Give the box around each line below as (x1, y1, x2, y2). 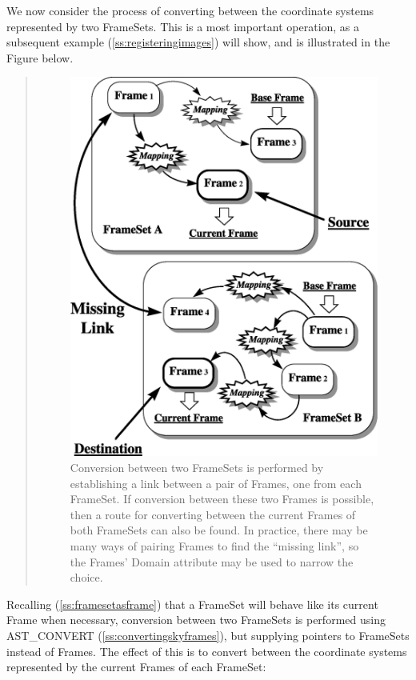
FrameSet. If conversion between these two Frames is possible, (70, 490, 374, 507)
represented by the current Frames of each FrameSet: (6, 658, 266, 675)
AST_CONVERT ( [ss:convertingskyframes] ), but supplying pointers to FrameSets (6, 626, 410, 643)
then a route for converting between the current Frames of (70, 506, 356, 522)
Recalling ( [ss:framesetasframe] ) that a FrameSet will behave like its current (6, 595, 378, 612)
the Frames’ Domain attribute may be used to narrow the (70, 553, 354, 570)
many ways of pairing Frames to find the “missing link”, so (70, 537, 359, 554)
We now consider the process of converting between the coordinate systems (6, 2, 374, 18)
